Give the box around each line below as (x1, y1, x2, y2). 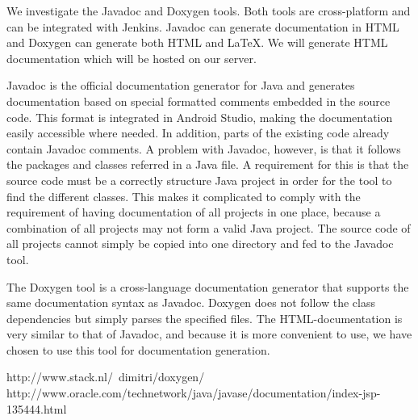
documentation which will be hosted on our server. (6, 49, 257, 66)
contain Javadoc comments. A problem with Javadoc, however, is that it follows (6, 140, 401, 157)
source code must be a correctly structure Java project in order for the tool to (6, 171, 392, 188)
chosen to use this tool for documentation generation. (6, 341, 270, 358)
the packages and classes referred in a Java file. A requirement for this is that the (6, 156, 409, 173)
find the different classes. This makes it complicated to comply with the (6, 187, 361, 204)
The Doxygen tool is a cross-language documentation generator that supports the (6, 278, 409, 295)
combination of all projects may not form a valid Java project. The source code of (6, 219, 411, 236)
